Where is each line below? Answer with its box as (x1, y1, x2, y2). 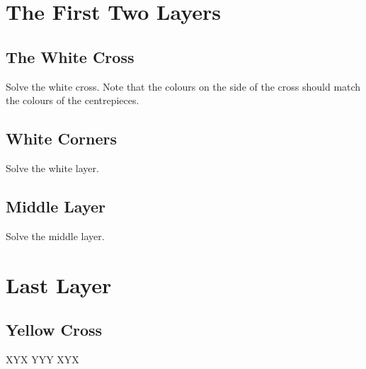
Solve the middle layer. (6, 228, 105, 243)
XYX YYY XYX (6, 351, 79, 366)
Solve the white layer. (6, 160, 99, 175)
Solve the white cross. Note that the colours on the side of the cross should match (6, 79, 361, 93)
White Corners (6, 127, 118, 149)
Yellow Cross (6, 319, 103, 341)
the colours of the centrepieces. (6, 93, 139, 108)
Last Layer (6, 270, 112, 299)
